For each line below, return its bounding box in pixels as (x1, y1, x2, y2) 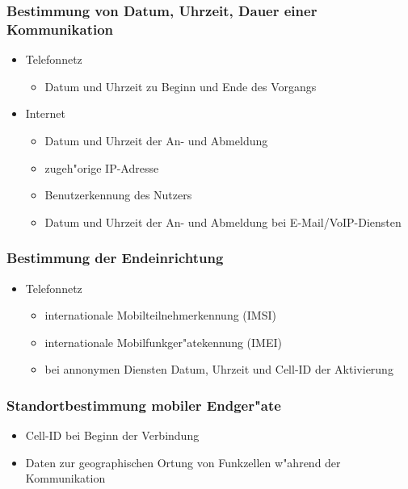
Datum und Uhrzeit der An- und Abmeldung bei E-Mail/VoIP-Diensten (44, 213, 402, 230)
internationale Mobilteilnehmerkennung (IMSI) (44, 307, 276, 324)
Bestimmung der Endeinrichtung (6, 248, 224, 268)
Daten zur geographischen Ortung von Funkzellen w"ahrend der (25, 453, 341, 470)
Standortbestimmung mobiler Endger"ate (6, 395, 281, 415)
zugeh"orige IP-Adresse (44, 159, 159, 176)
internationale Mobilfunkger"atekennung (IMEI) (44, 333, 282, 350)
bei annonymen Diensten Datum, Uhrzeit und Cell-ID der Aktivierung (44, 361, 393, 378)
